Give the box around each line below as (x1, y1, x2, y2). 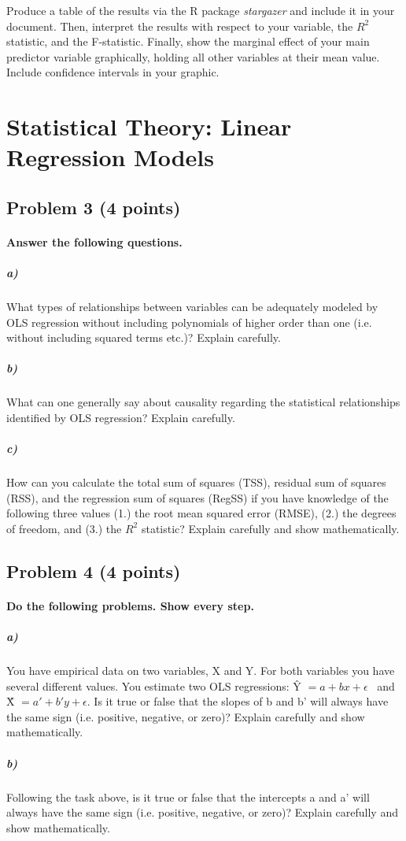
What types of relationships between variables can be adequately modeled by (6, 298, 378, 315)
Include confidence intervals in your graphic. (6, 64, 220, 80)
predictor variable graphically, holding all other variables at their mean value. (6, 48, 380, 65)
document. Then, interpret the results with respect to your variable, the (6, 17, 353, 34)
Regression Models (6, 141, 214, 173)
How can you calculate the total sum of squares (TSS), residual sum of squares (6, 474, 386, 491)
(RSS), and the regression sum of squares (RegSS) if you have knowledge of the (6, 489, 389, 506)
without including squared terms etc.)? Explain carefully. (6, 329, 281, 346)
